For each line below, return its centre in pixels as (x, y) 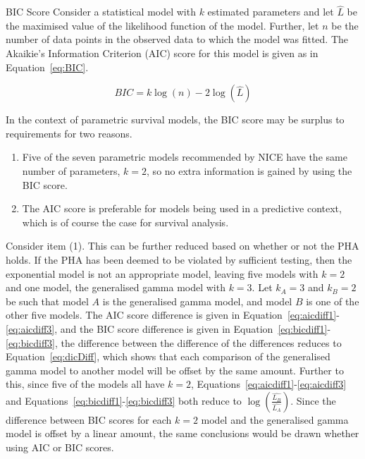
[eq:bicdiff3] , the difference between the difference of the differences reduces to (174, 342)
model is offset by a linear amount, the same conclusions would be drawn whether (182, 433)
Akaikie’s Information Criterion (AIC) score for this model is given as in (162, 53)
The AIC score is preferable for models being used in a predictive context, (182, 208)
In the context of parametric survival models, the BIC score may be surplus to (175, 120)
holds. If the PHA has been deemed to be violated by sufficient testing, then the (179, 259)
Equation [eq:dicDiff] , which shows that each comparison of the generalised (168, 356)
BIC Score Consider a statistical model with (101, 12)
